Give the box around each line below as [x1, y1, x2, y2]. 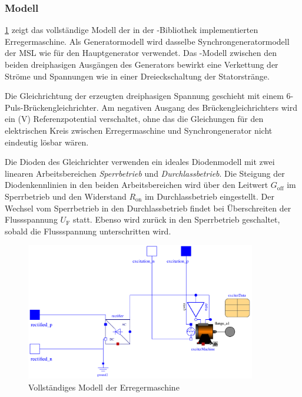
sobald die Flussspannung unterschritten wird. [5, 224, 171, 237]
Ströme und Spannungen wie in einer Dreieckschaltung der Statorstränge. [5, 70, 270, 82]
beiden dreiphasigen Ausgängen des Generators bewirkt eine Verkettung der [5, 58, 278, 70]
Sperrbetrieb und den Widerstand [5, 190, 127, 202]
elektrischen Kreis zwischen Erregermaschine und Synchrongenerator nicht [5, 124, 273, 136]
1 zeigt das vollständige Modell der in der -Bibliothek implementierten [5, 24, 258, 36]
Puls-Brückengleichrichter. [5, 101, 99, 113]
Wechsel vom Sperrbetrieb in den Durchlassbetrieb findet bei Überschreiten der [5, 201, 291, 214]
